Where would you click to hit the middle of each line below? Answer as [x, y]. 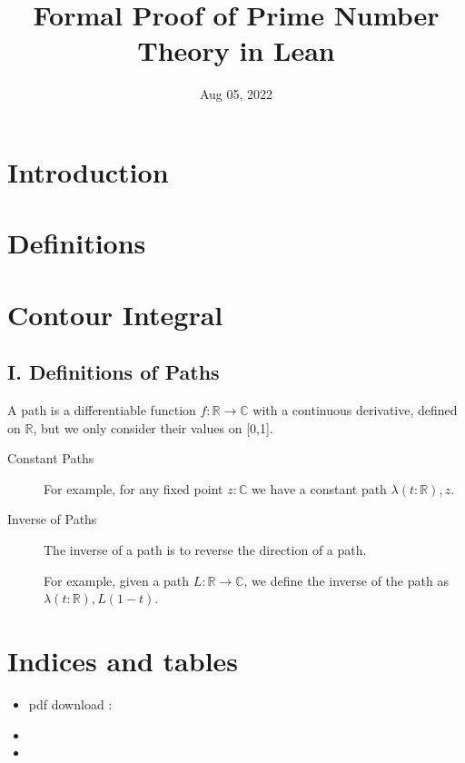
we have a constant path [319, 488]
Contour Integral [115, 314]
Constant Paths [51, 458]
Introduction [88, 171]
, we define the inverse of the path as [346, 580]
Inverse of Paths [52, 519]
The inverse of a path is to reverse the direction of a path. [205, 550]
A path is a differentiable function [102, 410]
